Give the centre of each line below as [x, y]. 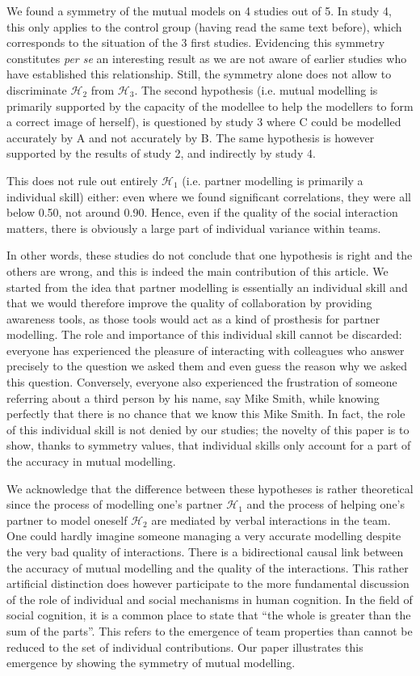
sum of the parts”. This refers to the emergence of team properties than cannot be [210, 630]
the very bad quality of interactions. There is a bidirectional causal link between [205, 551]
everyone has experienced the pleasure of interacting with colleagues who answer [206, 350]
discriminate [37, 89]
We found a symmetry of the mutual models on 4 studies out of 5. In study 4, [199, 11]
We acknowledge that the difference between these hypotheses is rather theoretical [210, 488]
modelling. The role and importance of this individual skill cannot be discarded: [204, 334]
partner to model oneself [67, 520]
